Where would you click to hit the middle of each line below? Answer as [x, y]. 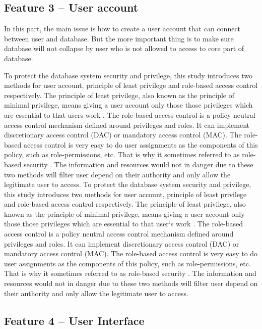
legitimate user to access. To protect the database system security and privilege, [128, 184]
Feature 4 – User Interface [74, 320]
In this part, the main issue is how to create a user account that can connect [122, 29]
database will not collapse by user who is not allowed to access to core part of [124, 48]
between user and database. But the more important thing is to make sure [119, 38]
